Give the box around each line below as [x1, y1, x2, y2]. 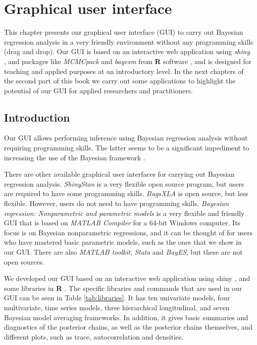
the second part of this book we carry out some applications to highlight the [4, 75, 236, 86]
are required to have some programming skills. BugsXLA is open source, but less [4, 188, 249, 199]
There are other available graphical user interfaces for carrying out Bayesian [4, 169, 235, 179]
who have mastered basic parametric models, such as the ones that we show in [4, 237, 242, 247]
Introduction [4, 109, 70, 125]
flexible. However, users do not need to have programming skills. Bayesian [4, 198, 229, 208]
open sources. [4, 256, 45, 267]
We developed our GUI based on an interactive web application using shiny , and [4, 273, 251, 283]
